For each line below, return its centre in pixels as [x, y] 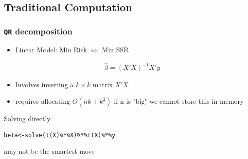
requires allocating [43, 101]
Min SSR [115, 49]
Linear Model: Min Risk [51, 49]
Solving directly [27, 118]
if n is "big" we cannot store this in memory [179, 101]
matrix [103, 85]
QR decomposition [38, 31]
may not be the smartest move [49, 151]
